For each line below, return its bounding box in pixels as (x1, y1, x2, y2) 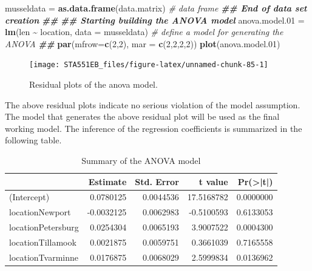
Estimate (88, 175, 127, 188)
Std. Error (135, 175, 179, 188)
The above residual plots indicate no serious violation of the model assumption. (5, 98, 300, 111)
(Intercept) (9, 191, 50, 203)
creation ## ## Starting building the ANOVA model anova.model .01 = (5, 13, 305, 26)
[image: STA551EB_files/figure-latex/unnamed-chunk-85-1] (29, 60, 268, 70)
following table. (5, 134, 62, 146)
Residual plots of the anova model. (29, 78, 158, 91)
